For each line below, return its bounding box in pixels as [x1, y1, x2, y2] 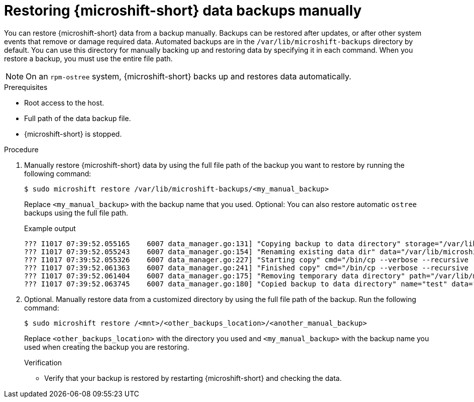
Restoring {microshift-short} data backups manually [4, 2, 362, 19]
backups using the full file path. [24, 208, 128, 217]
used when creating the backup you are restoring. [24, 342, 189, 351]
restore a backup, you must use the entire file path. [4, 54, 173, 63]
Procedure [4, 145, 39, 154]
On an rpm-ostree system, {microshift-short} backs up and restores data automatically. [26, 71, 351, 81]
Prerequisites [4, 82, 48, 91]
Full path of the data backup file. [24, 114, 131, 123]
